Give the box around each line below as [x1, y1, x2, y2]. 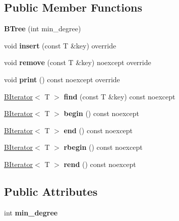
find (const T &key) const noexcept [64, 91, 175, 101]
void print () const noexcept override [4, 74, 120, 84]
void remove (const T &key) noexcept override [4, 57, 151, 68]
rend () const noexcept [64, 158, 136, 169]
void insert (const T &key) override [4, 40, 116, 50]
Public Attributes [4, 183, 98, 199]
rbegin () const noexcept [64, 142, 143, 152]
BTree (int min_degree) [4, 23, 81, 34]
